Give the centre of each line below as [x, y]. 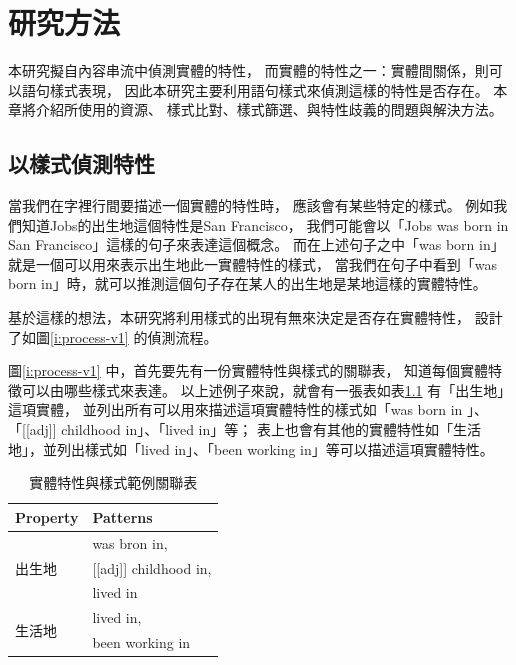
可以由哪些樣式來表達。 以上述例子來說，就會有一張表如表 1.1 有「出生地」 [266, 389]
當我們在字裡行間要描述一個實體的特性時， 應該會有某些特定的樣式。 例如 [251, 205]
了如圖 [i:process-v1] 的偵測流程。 [113, 336]
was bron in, [130, 542]
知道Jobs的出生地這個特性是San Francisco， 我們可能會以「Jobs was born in [265, 224]
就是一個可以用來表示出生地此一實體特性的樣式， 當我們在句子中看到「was [252, 263]
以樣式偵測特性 [81, 163]
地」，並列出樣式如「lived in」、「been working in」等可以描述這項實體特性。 [251, 448]
